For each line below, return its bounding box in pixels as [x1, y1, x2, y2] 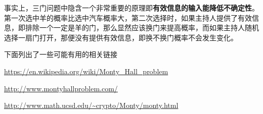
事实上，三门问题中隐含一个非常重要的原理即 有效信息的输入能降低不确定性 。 [4, 3, 259, 13]
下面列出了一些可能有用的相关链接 [4, 49, 117, 60]
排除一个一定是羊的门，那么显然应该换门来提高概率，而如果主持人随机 [25, 22, 259, 33]
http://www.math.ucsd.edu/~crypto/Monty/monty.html [4, 100, 179, 110]
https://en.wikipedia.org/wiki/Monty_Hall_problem [4, 66, 168, 76]
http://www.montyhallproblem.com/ [4, 83, 118, 93]
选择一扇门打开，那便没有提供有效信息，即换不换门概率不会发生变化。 [4, 32, 238, 42]
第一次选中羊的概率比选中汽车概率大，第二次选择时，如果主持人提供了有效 [4, 12, 252, 23]
